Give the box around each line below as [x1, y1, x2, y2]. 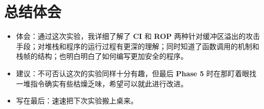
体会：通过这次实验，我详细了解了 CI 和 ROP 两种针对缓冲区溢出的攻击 [16, 31, 260, 41]
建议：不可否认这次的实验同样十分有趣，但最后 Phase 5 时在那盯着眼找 [16, 68, 257, 78]
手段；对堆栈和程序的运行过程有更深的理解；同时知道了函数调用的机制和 [16, 40, 259, 51]
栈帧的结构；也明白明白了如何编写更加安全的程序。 [16, 51, 188, 61]
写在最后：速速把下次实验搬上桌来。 [16, 95, 138, 106]
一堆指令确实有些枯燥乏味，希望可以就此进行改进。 [16, 78, 188, 89]
